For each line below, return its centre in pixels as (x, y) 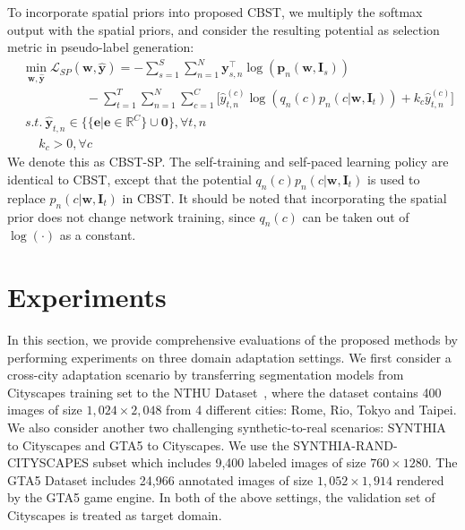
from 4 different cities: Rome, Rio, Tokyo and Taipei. (311, 410)
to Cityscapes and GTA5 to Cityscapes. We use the (148, 445)
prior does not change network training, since (131, 216)
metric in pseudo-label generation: (101, 47)
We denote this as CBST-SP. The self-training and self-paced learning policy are (228, 162)
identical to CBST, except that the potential (129, 179)
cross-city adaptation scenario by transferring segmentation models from (206, 375)
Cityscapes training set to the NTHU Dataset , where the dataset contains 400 (224, 392)
